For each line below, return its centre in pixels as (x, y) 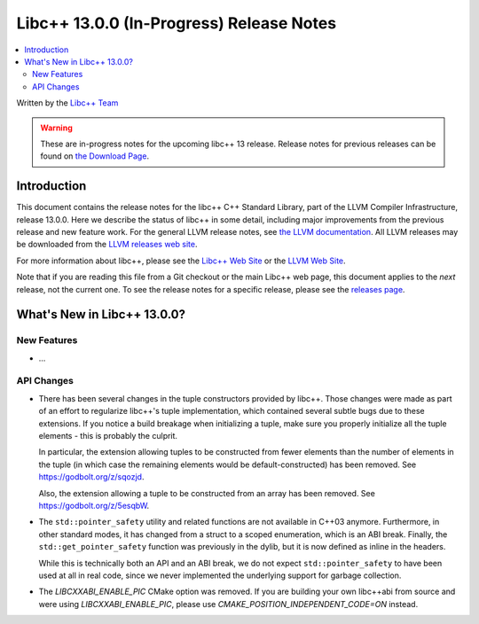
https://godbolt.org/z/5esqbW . (94, 505)
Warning (56, 128)
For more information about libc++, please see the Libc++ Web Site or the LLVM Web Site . (181, 261)
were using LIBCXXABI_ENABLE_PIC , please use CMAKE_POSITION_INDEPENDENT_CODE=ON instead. (228, 604)
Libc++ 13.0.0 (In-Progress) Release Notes (177, 23)
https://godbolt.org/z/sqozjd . (91, 477)
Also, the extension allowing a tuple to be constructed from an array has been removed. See (207, 493)
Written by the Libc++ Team (67, 103)
